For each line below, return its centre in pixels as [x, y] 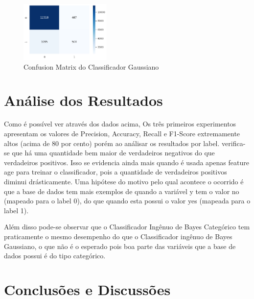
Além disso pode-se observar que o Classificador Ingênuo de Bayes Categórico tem [127, 227]
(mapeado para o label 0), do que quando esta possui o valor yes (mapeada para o [127, 201]
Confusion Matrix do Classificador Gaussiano [91, 66]
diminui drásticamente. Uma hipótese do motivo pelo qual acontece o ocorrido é [124, 181]
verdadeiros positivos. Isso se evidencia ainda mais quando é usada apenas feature [127, 162]
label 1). [16, 210]
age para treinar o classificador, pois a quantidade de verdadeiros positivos [115, 172]
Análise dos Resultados [83, 100]
